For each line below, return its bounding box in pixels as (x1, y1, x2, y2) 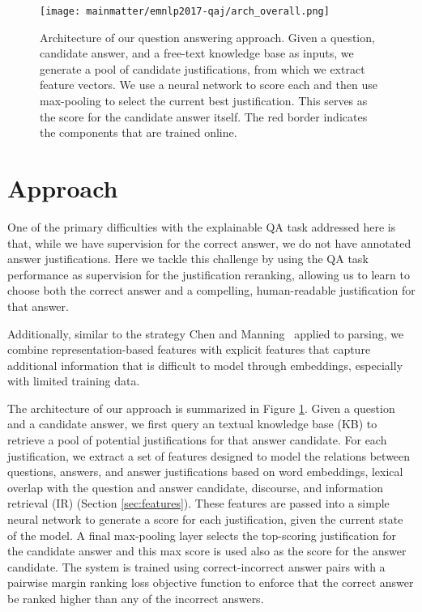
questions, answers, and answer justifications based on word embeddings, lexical (7, 463, 403, 480)
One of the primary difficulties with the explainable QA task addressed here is (7, 218, 396, 235)
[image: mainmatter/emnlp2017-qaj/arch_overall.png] (40, 6, 330, 17)
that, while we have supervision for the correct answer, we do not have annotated (7, 234, 411, 251)
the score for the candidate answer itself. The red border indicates (40, 108, 368, 125)
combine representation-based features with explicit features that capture (7, 341, 371, 358)
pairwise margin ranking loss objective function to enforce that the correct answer (7, 574, 414, 591)
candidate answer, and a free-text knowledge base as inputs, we (40, 45, 354, 62)
